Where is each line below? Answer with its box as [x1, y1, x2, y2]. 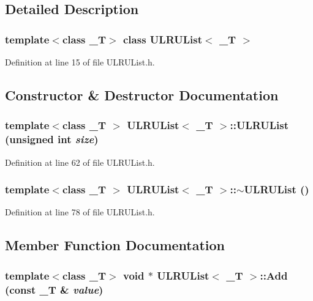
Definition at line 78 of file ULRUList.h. [5, 206, 155, 218]
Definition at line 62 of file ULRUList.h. [5, 155, 155, 168]
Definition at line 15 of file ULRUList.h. [5, 56, 155, 68]
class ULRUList [123, 31, 202, 46]
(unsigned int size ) [5, 132, 99, 147]
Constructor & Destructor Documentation [5, 85, 279, 104]
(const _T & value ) [5, 281, 104, 297]
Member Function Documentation [5, 236, 225, 255]
